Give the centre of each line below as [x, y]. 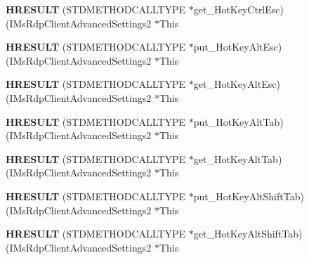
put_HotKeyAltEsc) [238, 47]
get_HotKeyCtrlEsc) [238, 9]
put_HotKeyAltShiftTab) [249, 196]
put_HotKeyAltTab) [238, 121]
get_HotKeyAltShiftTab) [248, 234]
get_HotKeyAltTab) [238, 158]
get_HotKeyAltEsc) [237, 84]
